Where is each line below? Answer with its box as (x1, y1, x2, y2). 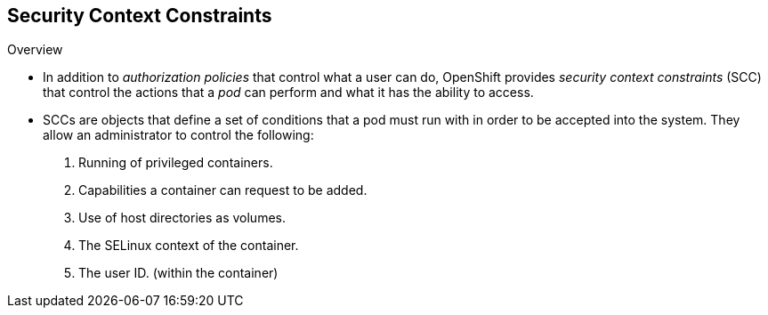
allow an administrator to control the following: (43, 127, 314, 143)
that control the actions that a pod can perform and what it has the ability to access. (43, 85, 534, 101)
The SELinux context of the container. (78, 238, 299, 254)
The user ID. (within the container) (78, 265, 279, 281)
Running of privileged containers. (78, 155, 273, 171)
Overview (7, 42, 63, 58)
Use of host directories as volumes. (78, 210, 286, 226)
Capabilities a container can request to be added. (78, 182, 368, 198)
